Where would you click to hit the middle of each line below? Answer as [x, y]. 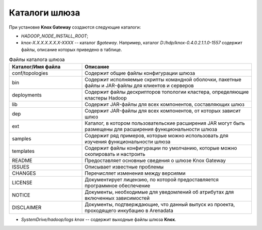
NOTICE [21, 195]
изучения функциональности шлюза [128, 142]
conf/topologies [30, 73]
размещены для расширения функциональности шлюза [151, 130]
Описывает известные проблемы [124, 167]
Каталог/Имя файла [36, 67]
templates [23, 151]
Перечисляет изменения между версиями [135, 173]
